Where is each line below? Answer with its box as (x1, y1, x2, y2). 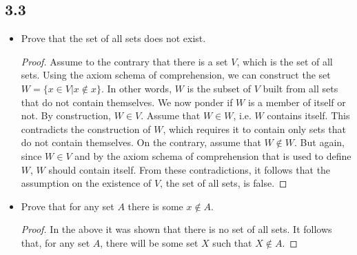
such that (212, 235, 252, 249)
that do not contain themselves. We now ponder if (21, 94, 233, 109)
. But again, (294, 135, 345, 150)
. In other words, (101, 81, 172, 95)
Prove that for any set (21, 198, 114, 213)
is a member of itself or (247, 94, 346, 109)
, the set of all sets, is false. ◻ (160, 176, 287, 190)
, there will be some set (100, 235, 198, 249)
